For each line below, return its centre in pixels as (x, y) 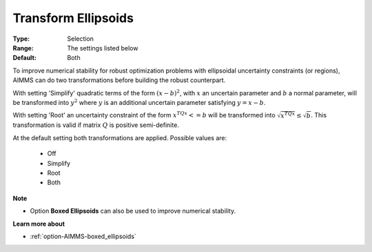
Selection (81, 39)
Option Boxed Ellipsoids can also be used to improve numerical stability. (133, 211)
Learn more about (39, 224)
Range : (23, 48)
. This (319, 115)
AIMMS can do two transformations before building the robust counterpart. (119, 80)
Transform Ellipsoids (73, 18)
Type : (21, 39)
